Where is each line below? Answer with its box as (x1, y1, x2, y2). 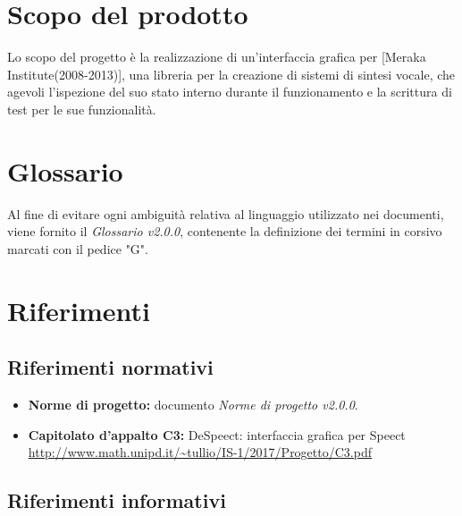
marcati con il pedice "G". (7, 239, 148, 258)
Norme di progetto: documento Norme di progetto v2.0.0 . (28, 394, 358, 413)
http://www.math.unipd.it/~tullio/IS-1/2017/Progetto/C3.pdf (28, 443, 372, 461)
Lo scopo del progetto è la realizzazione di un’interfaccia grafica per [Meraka (7, 47, 426, 66)
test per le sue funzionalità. (7, 99, 156, 118)
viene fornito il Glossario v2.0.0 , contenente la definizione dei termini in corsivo (7, 222, 442, 241)
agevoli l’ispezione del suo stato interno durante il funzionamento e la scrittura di (7, 82, 452, 101)
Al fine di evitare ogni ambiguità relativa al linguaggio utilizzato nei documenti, (7, 204, 444, 223)
